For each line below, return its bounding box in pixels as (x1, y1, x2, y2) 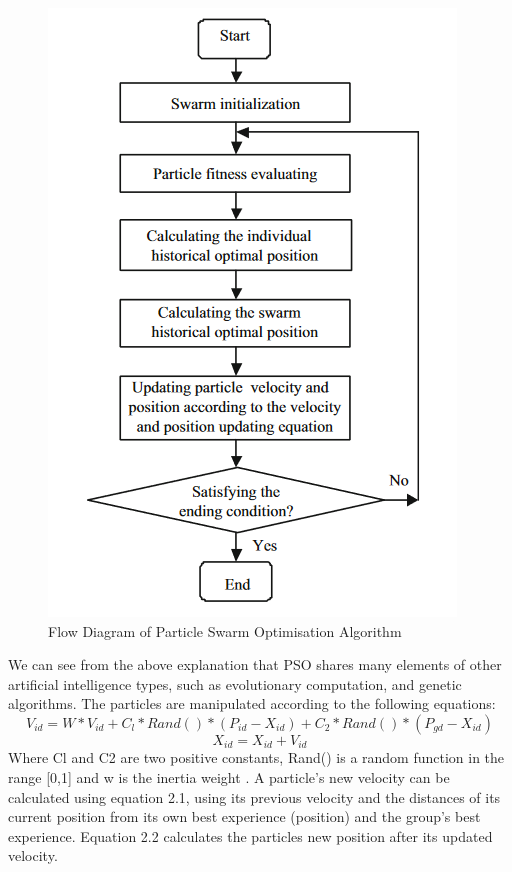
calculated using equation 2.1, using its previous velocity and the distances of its (8, 786, 501, 807)
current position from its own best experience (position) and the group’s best (8, 806, 481, 827)
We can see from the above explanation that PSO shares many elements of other (8, 654, 502, 675)
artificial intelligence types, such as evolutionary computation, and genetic (8, 673, 462, 694)
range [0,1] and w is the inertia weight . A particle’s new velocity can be (8, 767, 450, 788)
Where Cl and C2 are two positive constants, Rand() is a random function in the (8, 747, 505, 768)
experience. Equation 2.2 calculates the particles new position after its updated (8, 825, 493, 846)
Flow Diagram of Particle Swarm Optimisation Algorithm (48, 620, 402, 641)
